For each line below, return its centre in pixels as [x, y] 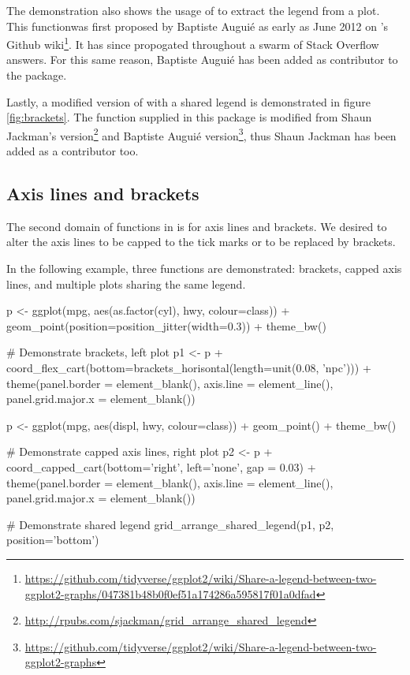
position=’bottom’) [53, 540]
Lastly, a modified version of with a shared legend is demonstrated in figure [188, 101]
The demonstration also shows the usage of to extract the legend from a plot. [193, 10]
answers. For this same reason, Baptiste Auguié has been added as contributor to [202, 60]
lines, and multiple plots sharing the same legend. [126, 283]
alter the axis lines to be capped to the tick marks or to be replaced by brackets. [201, 242]
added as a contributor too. [73, 151]
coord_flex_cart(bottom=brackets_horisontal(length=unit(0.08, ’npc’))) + [189, 368]
